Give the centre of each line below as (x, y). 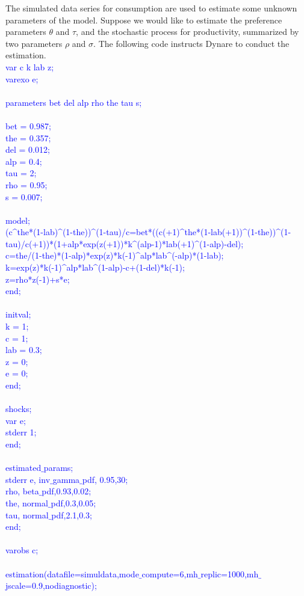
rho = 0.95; (26, 184)
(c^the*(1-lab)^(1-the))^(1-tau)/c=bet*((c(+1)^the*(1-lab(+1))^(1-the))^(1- (148, 232)
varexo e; (22, 78)
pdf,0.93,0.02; (67, 491)
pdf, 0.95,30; (105, 479)
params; (58, 468)
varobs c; (22, 550)
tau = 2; (21, 173)
